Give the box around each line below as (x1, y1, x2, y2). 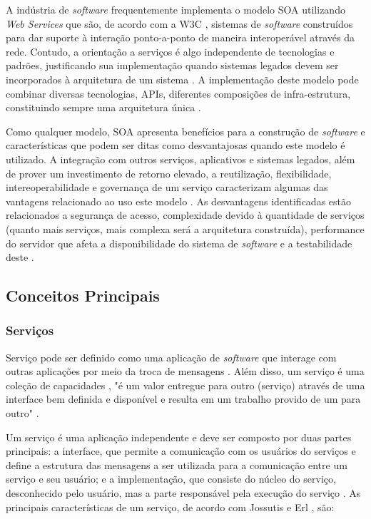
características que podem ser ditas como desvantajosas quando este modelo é (6, 138, 345, 153)
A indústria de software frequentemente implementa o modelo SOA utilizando (6, 2, 345, 16)
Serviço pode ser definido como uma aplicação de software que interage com (6, 349, 337, 364)
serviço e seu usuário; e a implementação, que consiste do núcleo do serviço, (6, 471, 336, 486)
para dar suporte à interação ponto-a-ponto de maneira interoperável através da (6, 30, 355, 45)
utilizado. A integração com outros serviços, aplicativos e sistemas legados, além (6, 151, 355, 166)
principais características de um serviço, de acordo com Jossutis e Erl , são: (6, 499, 335, 514)
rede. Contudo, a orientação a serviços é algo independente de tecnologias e (6, 43, 335, 58)
